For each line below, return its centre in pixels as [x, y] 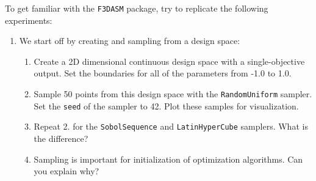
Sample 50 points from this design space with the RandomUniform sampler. [173, 94]
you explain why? [66, 171]
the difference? [61, 138]
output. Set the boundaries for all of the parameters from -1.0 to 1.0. [163, 73]
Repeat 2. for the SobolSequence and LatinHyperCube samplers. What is [171, 126]
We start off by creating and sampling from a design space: [130, 41]
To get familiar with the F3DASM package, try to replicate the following [137, 8]
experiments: [29, 20]
